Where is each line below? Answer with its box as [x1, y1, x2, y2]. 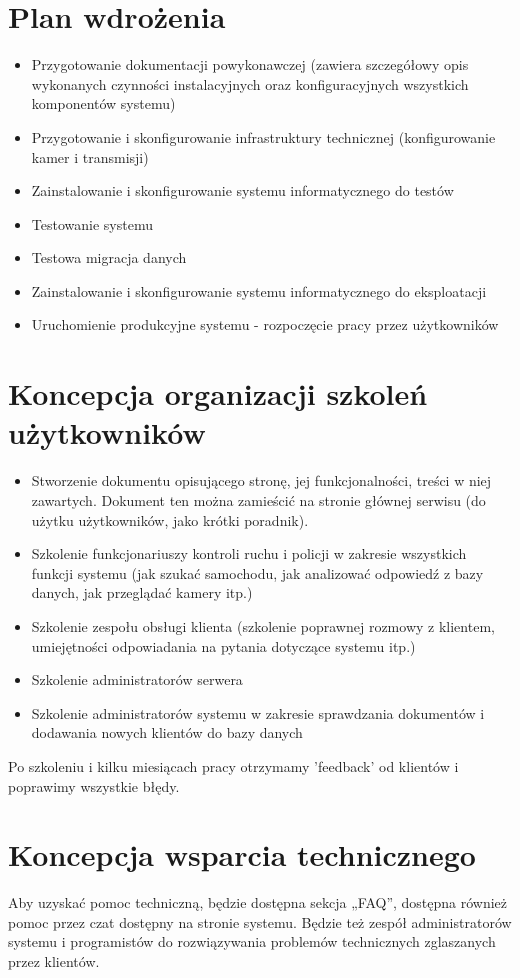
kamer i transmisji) [31, 146, 149, 167]
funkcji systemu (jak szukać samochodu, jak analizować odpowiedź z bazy [31, 562, 484, 583]
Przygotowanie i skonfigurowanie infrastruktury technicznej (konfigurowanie [31, 126, 496, 147]
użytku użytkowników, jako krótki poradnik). [31, 509, 309, 530]
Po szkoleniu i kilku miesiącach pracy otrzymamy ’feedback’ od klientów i [8, 755, 459, 776]
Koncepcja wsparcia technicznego [8, 834, 476, 875]
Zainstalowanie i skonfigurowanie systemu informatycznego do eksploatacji [31, 280, 487, 301]
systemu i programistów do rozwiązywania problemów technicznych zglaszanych [8, 931, 496, 952]
